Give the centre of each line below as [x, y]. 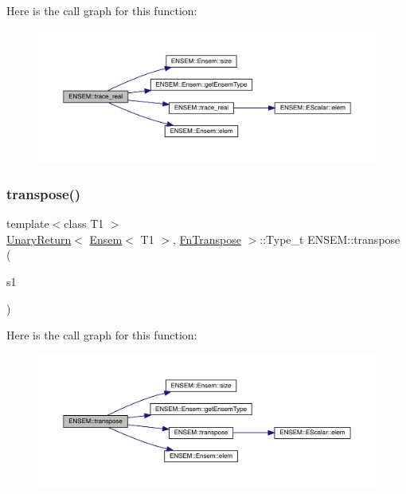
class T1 [84, 223]
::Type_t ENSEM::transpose [330, 239]
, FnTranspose [207, 239]
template [28, 223]
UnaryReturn [39, 239]
